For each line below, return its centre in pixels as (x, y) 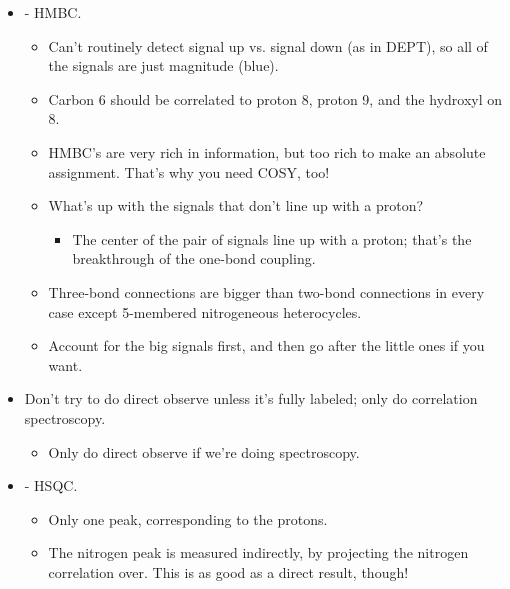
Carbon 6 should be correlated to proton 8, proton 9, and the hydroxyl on (275, 98)
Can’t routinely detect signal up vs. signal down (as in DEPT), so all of (268, 45)
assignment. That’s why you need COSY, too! (189, 171)
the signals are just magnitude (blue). (163, 65)
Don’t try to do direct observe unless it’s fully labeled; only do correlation (251, 398)
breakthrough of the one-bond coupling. (194, 258)
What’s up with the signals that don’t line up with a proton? (236, 205)
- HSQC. (51, 485)
